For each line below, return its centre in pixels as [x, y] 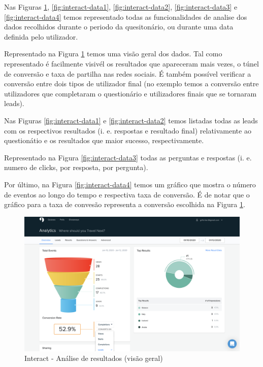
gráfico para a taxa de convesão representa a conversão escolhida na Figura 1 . [125, 204]
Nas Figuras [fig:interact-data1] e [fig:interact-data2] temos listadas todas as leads [131, 120]
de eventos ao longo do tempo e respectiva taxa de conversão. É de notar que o [127, 194]
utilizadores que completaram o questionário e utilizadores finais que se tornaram [130, 93]
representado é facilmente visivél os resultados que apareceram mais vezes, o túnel [131, 63]
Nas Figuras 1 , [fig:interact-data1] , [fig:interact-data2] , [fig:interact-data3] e [121, 7]
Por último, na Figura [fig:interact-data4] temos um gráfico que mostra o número [130, 184]
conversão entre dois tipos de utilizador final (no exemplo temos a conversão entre [131, 84]
